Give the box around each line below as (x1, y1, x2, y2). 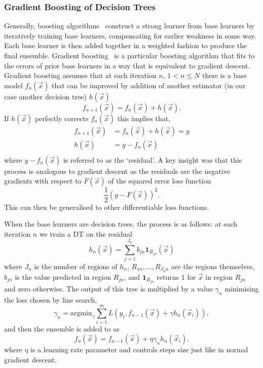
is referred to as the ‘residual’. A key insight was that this (63, 154, 242, 165)
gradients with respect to (4, 175, 82, 186)
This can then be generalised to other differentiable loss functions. (4, 201, 209, 212)
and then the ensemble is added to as (4, 323, 120, 334)
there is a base (202, 70, 247, 81)
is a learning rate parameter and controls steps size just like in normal (30, 344, 248, 354)
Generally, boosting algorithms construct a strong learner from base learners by (4, 20, 254, 31)
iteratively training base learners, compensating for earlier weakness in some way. (4, 30, 256, 41)
